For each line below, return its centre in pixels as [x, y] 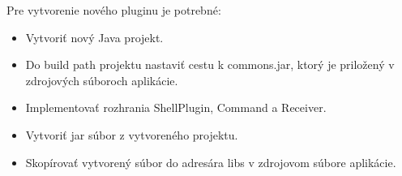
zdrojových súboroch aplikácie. [102, 80]
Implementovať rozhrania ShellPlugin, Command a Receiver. [176, 107]
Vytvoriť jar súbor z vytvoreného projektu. [132, 134]
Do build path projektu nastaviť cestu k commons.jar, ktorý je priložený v [210, 64]
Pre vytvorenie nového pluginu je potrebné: [114, 10]
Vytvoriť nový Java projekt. [94, 37]
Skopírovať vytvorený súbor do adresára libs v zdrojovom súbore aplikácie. [211, 162]
